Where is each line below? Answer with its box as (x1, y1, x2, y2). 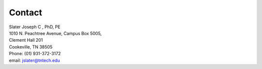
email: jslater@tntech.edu (9, 57, 60, 63)
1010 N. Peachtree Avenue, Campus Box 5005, (9, 30, 102, 36)
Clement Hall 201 (9, 37, 43, 43)
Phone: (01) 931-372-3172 (9, 51, 61, 57)
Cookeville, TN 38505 (9, 44, 53, 50)
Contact (9, 7, 42, 18)
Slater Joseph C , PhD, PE (9, 24, 61, 30)
